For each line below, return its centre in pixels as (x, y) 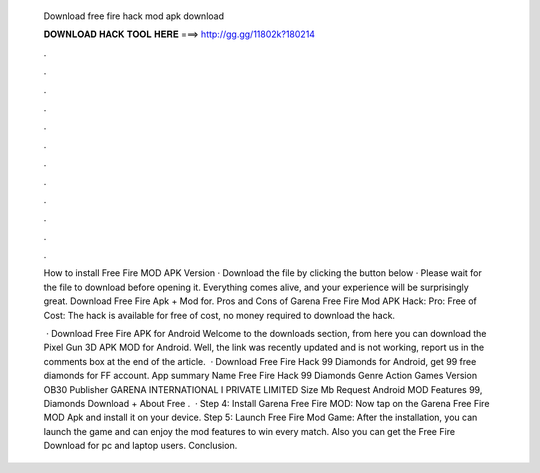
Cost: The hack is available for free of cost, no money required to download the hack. (219, 315)
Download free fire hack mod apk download (134, 16)
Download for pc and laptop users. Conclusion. (140, 446)
